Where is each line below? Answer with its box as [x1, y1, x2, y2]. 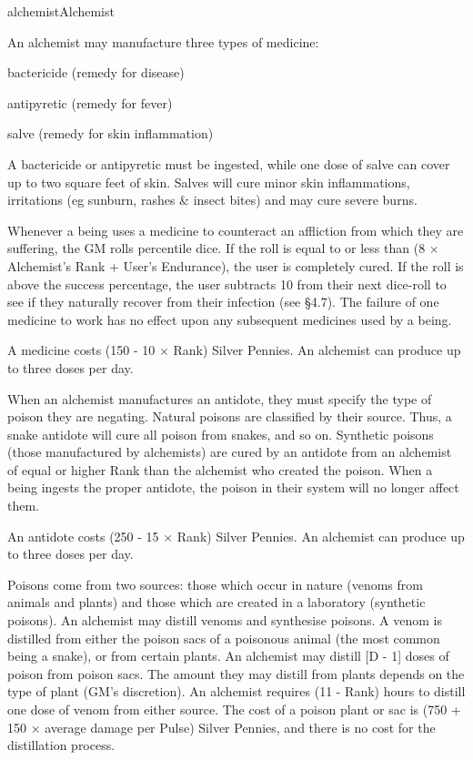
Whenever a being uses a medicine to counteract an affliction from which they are [7, 220, 464, 239]
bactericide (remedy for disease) [7, 63, 185, 82]
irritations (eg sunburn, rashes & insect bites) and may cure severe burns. [7, 190, 418, 209]
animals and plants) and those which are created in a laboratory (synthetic [7, 593, 426, 612]
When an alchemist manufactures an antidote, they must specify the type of [7, 389, 432, 408]
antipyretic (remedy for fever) [7, 93, 173, 112]
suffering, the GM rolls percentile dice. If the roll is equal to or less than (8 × [7, 238, 439, 258]
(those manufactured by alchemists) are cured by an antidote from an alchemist [7, 442, 452, 461]
